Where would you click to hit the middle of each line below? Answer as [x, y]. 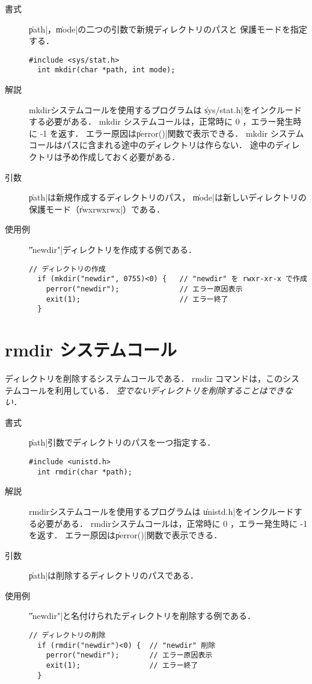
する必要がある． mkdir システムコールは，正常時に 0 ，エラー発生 [161, 121]
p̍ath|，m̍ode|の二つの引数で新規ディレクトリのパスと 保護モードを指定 [168, 29]
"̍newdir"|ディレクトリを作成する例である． [113, 250]
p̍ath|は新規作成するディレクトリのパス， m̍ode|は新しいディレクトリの [168, 197]
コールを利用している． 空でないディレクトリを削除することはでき [153, 390]
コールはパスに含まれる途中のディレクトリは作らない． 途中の [152, 145]
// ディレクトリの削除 [67, 636]
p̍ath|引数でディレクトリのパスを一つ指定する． [122, 442]
